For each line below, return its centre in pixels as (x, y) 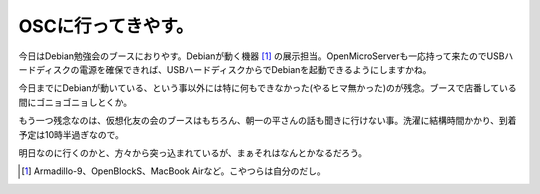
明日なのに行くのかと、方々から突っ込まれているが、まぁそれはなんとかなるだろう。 (193, 152)
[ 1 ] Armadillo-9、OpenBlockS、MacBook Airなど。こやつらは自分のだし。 (173, 171)
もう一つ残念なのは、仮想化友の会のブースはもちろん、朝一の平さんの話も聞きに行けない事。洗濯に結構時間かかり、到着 (267, 121)
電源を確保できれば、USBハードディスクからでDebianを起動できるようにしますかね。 (255, 69)
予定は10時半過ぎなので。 (71, 134)
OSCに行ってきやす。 (106, 26)
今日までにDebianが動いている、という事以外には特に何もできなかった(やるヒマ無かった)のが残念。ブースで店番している (267, 88)
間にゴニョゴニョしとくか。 (75, 102)
